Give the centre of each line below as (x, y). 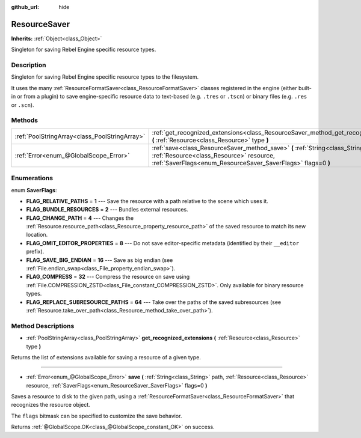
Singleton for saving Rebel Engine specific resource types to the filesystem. (105, 77)
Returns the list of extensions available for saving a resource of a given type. (106, 357)
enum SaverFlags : (34, 190)
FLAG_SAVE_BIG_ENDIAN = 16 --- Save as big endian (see (100, 260)
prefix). (35, 252)
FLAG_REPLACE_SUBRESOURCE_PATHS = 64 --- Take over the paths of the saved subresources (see (154, 302)
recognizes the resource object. (51, 405)
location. (37, 235)
